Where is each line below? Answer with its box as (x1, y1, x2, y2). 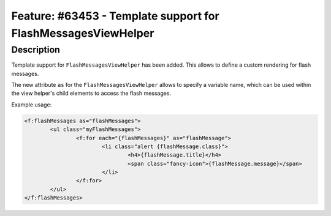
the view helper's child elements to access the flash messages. (11, 89, 172, 97)
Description (11, 44, 61, 55)
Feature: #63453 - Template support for (11, 9, 220, 23)
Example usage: (11, 101, 52, 108)
